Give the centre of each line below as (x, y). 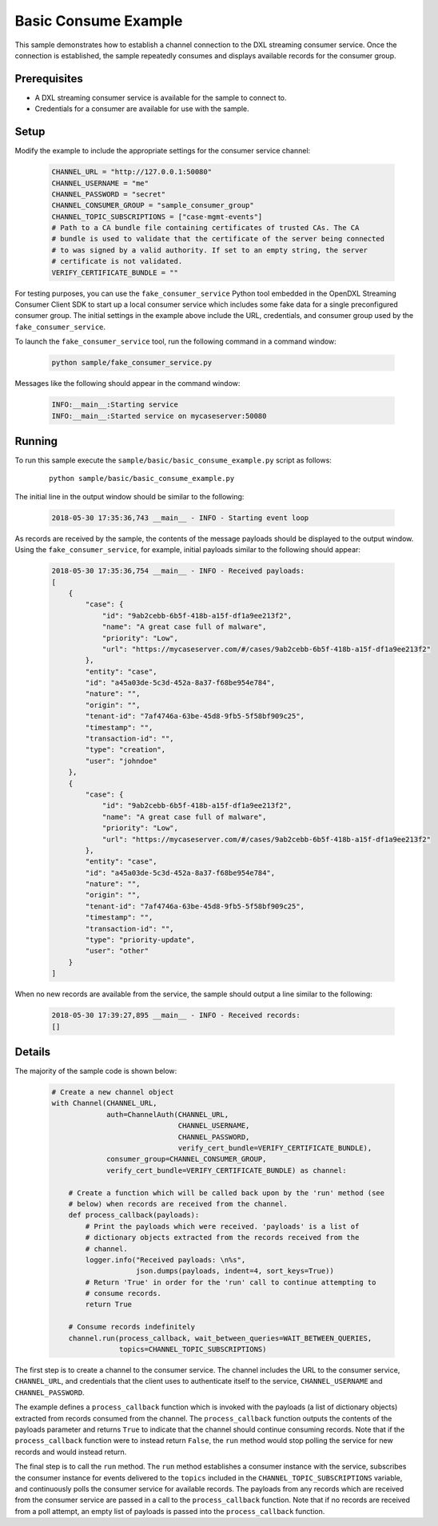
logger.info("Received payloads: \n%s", (165, 1260)
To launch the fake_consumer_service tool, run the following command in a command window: (176, 342)
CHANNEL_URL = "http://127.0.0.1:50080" (131, 172)
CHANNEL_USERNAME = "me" (100, 183)
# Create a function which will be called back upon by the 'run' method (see (227, 1193)
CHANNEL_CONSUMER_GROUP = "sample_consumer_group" (153, 205)
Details (33, 1052)
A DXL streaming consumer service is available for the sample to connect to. (161, 97)
